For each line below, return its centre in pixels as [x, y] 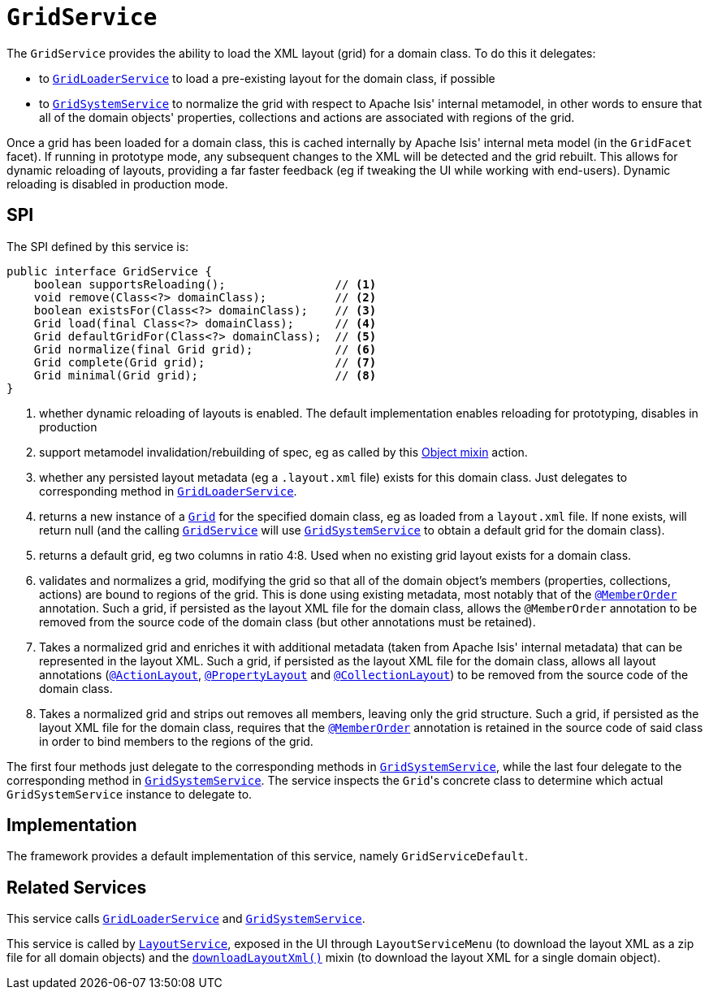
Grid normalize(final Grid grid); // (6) [205, 349]
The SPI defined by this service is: [98, 246]
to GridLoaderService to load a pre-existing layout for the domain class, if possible [267, 78]
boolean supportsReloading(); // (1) [205, 284]
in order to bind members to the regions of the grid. [176, 741]
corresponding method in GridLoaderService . [168, 491]
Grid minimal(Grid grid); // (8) [205, 375]
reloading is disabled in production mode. [117, 184]
